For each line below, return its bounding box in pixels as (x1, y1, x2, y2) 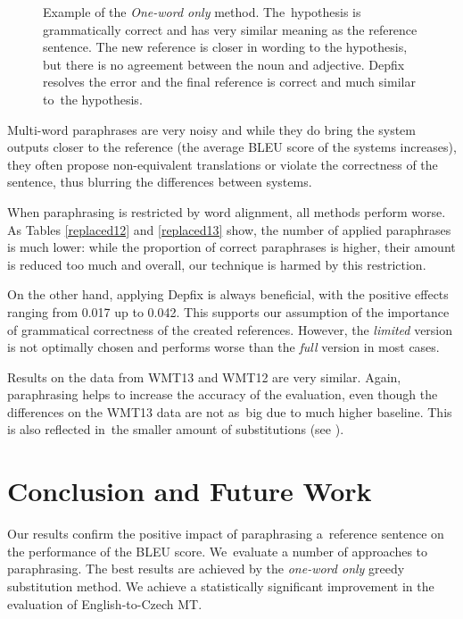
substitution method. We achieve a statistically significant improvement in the (7, 576, 434, 595)
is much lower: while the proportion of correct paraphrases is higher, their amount (7, 238, 456, 256)
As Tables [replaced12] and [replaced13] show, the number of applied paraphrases (7, 220, 451, 238)
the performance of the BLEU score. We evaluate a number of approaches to (7, 541, 428, 560)
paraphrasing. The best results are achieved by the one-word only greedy (7, 559, 405, 578)
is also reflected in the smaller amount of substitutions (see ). (7, 420, 344, 439)
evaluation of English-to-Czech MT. (7, 594, 203, 613)
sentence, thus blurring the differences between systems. (7, 172, 312, 191)
